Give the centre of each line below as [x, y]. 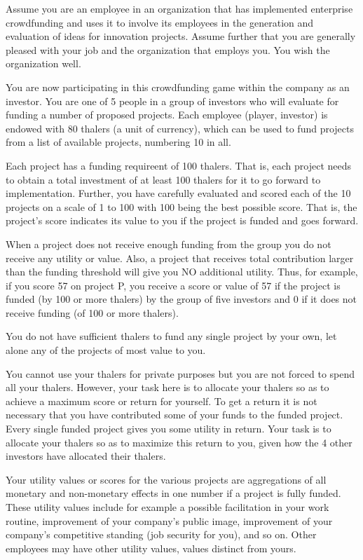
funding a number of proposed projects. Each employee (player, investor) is [167, 115]
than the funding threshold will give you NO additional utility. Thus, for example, [182, 272]
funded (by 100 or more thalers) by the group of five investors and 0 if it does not [181, 299]
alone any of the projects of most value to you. [106, 350]
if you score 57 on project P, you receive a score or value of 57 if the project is [173, 285]
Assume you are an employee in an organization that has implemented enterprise [179, 8]
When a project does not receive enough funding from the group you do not [169, 244]
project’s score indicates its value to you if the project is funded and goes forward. [182, 220]
